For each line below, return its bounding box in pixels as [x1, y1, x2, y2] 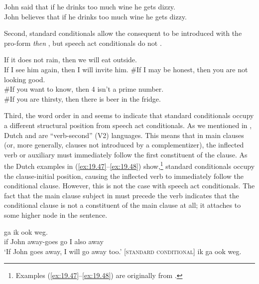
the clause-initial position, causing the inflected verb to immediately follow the [4, 170, 244, 181]
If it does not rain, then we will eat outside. [4, 54, 137, 65]
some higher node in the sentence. [4, 209, 108, 220]
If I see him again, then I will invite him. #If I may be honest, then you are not [4, 64, 248, 74]
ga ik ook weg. [4, 226, 48, 237]
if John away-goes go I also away [4, 236, 104, 247]
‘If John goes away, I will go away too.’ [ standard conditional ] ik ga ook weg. [4, 246, 242, 256]
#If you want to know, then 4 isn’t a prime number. [4, 84, 164, 94]
